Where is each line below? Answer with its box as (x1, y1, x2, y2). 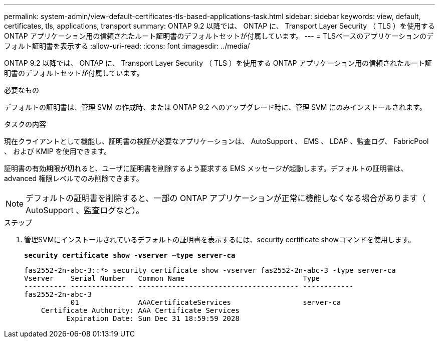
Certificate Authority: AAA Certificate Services (41, 306, 240, 314)
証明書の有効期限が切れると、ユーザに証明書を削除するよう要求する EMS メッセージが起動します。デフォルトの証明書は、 (4, 164, 408, 173)
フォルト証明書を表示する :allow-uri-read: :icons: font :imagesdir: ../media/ (4, 42, 250, 50)
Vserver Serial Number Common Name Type (24, 274, 320, 282)
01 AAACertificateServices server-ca (70, 298, 341, 306)
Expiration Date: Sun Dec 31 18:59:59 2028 (66, 314, 240, 322)
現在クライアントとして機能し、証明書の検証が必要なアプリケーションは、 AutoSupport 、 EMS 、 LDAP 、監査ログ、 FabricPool (4, 137, 429, 145)
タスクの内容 (4, 120, 46, 128)
